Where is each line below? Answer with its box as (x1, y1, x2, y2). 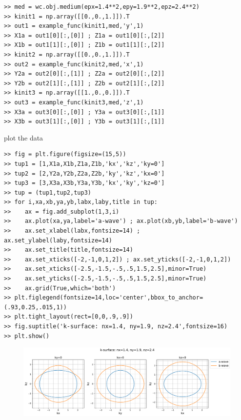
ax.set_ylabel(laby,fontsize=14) (4, 237, 112, 244)
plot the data (4, 132, 43, 142)
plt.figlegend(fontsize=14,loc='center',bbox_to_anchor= (14, 294, 203, 301)
